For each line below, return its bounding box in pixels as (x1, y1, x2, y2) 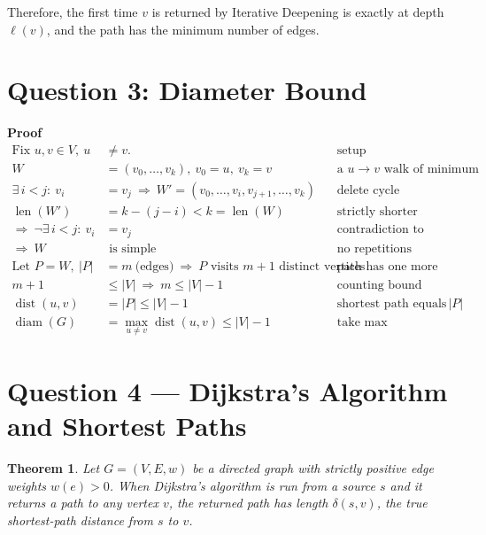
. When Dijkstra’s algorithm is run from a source (109, 476, 376, 494)
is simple (109, 242, 157, 255)
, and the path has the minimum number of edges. (46, 19, 320, 38)
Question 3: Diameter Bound (7, 72, 367, 108)
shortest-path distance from (7, 510, 153, 529)
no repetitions (336, 242, 412, 255)
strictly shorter (336, 205, 418, 219)
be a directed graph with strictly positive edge (192, 459, 434, 477)
